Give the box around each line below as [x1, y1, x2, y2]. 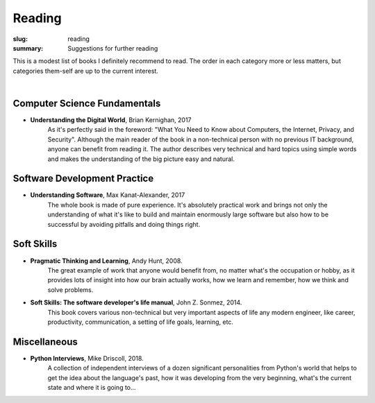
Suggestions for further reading [67, 44, 158, 52]
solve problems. [47, 285, 94, 294]
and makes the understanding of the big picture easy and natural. [47, 155, 235, 163]
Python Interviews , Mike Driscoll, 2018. [30, 354, 144, 362]
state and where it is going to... [47, 383, 136, 391]
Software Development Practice [12, 173, 154, 185]
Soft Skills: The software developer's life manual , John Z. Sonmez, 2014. [30, 298, 242, 307]
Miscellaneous [12, 336, 78, 348]
